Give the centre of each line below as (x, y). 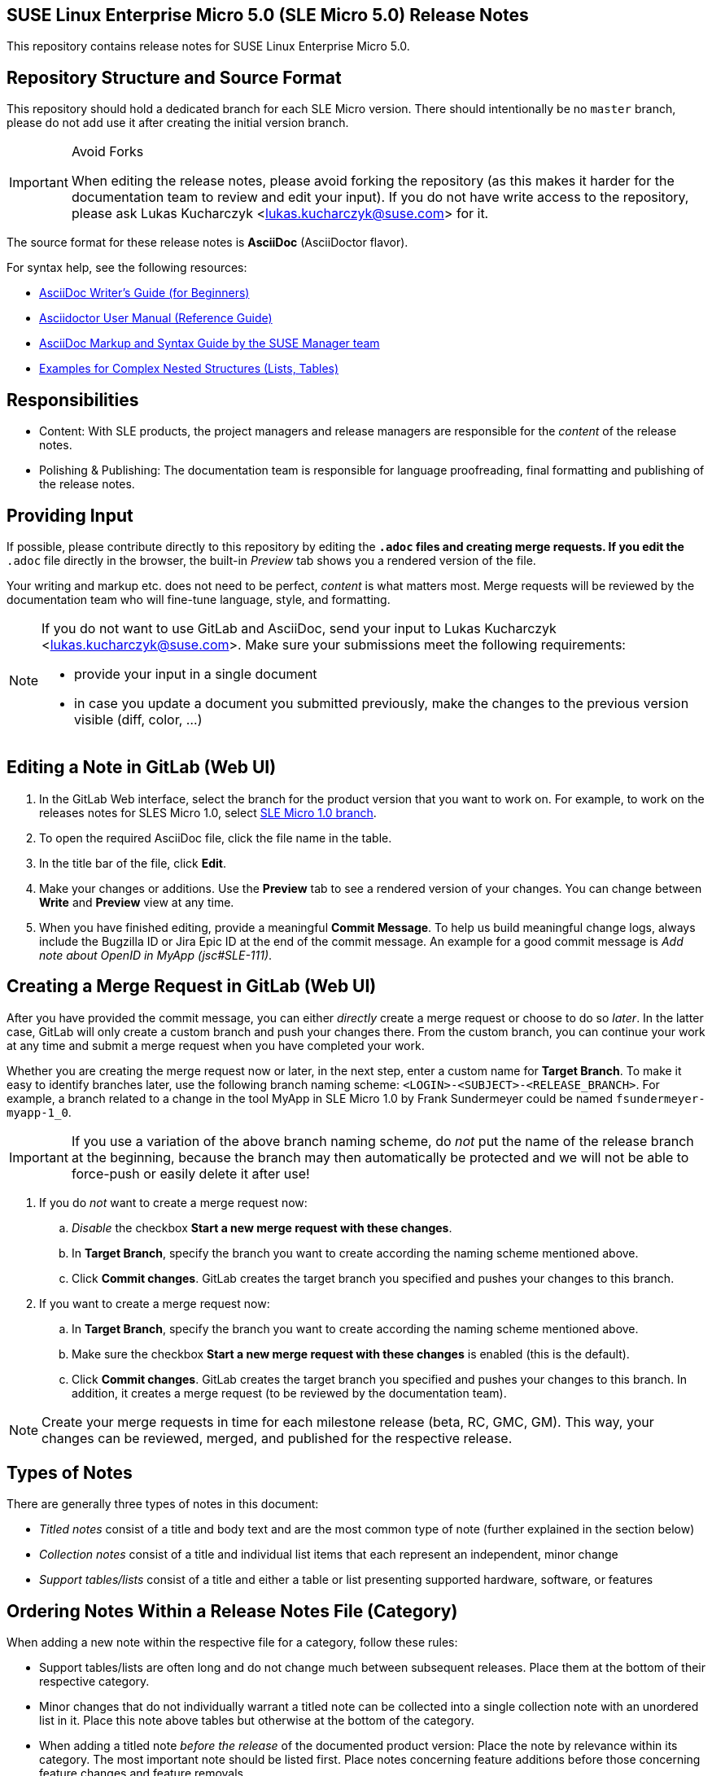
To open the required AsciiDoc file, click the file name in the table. (216, 838)
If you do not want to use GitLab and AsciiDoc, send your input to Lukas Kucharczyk (299, 628)
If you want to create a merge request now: (155, 1303)
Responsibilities (73, 400)
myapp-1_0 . (39, 1112)
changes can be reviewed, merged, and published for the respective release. (277, 1438)
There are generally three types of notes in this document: (163, 1504)
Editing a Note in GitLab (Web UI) (142, 768)
